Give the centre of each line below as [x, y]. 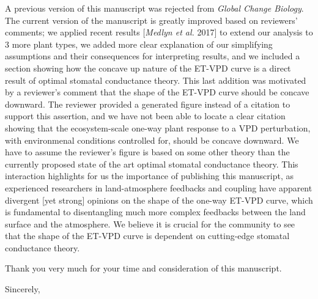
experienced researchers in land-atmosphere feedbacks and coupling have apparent [159, 187]
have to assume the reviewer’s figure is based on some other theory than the [147, 152]
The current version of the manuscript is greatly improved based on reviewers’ [151, 20]
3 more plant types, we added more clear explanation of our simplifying [139, 44]
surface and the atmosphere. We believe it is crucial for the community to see [150, 223]
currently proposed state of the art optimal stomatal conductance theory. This [152, 164]
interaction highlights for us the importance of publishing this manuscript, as [150, 176]
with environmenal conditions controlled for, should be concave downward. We [152, 140]
